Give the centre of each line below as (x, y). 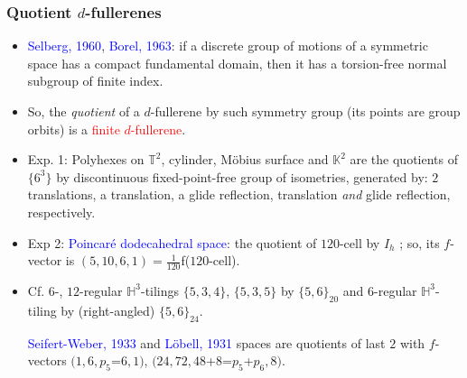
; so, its (420, 242)
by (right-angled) (108, 310)
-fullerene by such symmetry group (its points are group (305, 111)
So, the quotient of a (84, 111)
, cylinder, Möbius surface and (245, 159)
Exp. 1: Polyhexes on (86, 159)
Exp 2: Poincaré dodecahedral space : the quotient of (172, 242)
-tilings (160, 290)
